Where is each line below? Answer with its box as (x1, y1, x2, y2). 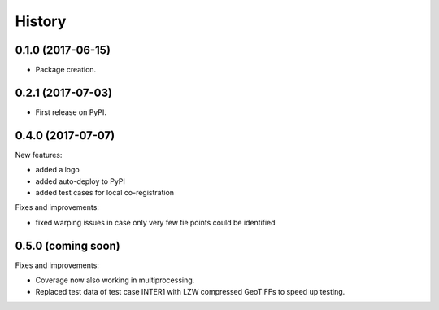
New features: (15, 150, 63, 159)
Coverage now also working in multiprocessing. (35, 275, 195, 285)
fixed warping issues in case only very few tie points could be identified (35, 217, 276, 227)
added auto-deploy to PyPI (35, 176, 126, 186)
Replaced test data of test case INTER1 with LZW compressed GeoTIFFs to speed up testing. (35, 286, 346, 296)
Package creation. (35, 65, 97, 75)
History (15, 12, 67, 30)
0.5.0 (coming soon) (15, 238, 121, 252)
